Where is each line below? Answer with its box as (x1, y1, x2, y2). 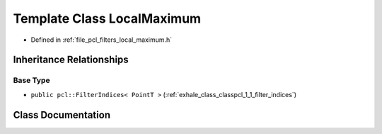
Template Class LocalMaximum (13, 11, 202, 26)
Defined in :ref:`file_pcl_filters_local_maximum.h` (30, 35, 173, 44)
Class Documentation (13, 108, 111, 121)
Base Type (13, 75, 50, 85)
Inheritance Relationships (13, 54, 129, 66)
